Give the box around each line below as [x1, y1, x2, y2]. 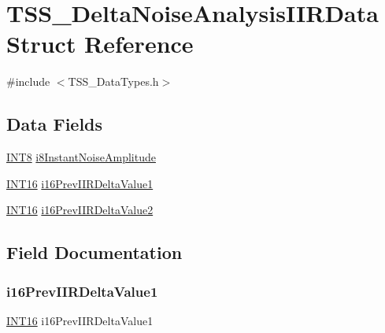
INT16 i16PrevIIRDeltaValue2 [6, 202, 154, 218]
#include [6, 73, 50, 90]
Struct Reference [6, 28, 194, 60]
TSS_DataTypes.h [68, 73, 159, 90]
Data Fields [6, 112, 103, 136]
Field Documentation [6, 240, 183, 265]
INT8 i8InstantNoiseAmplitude [6, 149, 156, 165]
